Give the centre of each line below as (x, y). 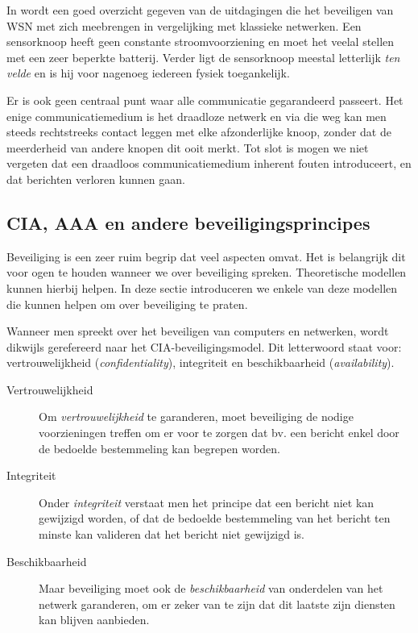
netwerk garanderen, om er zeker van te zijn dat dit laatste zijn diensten (217, 604)
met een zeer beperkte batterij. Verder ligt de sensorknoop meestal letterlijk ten (203, 57)
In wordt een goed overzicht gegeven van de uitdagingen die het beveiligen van (200, 10)
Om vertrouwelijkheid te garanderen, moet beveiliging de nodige (196, 416)
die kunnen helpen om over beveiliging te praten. (127, 304)
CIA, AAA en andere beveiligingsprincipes (188, 222)
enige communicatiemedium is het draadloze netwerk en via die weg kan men (197, 116)
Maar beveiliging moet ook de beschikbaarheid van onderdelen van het (211, 588)
